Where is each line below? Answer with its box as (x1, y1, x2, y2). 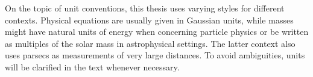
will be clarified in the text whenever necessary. (5, 60, 180, 73)
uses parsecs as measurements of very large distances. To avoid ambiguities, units (5, 49, 305, 61)
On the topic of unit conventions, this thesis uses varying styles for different (5, 2, 285, 14)
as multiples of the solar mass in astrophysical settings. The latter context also (5, 37, 296, 49)
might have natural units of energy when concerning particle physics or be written (5, 25, 309, 38)
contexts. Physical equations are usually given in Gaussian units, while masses (5, 13, 294, 26)
